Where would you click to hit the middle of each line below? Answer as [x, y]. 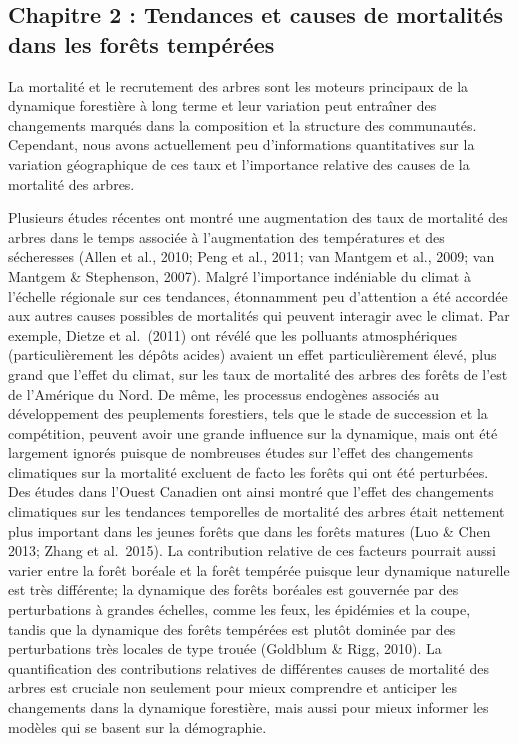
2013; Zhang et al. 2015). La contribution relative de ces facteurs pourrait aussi [252, 550]
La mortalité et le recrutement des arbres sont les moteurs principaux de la [238, 85]
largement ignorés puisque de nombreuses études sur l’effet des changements [241, 452]
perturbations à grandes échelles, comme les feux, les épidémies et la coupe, [239, 609]
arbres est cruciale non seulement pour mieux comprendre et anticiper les [232, 687]
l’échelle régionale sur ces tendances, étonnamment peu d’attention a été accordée [258, 295]
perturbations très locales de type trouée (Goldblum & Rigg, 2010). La [225, 648]
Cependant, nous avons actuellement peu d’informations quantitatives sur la [241, 144]
